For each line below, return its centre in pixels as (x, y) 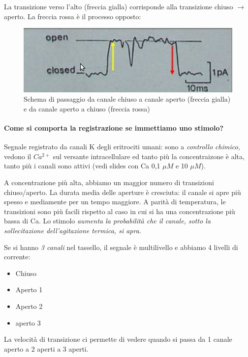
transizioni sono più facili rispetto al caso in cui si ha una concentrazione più (120, 211)
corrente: (17, 257)
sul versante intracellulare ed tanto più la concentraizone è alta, (149, 156)
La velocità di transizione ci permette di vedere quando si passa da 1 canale (118, 339)
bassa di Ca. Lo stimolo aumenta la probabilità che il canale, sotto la (108, 221)
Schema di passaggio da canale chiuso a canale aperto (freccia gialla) (127, 99)
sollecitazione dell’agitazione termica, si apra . (73, 231)
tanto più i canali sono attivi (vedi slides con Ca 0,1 (82, 166)
